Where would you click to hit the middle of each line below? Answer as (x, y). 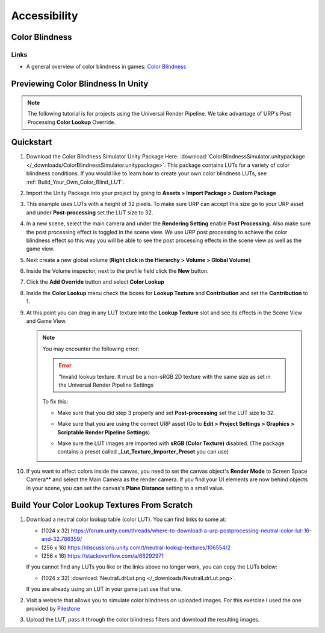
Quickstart (32, 142)
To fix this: (55, 402)
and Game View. (46, 321)
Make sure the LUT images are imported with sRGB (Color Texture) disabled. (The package (171, 443)
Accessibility (45, 16)
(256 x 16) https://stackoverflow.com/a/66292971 (102, 556)
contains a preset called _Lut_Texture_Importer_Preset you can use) (143, 452)
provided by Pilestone (53, 608)
